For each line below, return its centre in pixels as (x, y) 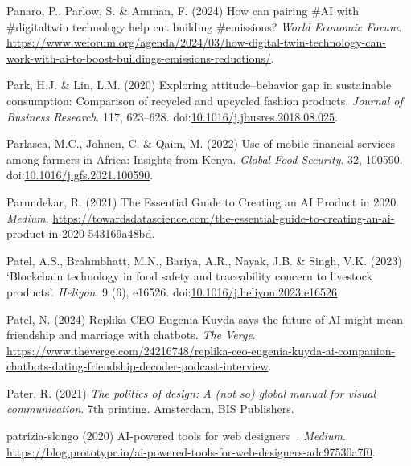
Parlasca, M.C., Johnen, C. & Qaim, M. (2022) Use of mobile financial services (201, 143)
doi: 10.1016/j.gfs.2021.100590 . (80, 175)
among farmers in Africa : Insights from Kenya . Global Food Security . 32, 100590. (205, 159)
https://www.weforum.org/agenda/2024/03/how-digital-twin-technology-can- (196, 42)
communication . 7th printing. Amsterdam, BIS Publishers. (150, 409)
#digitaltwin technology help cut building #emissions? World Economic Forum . (204, 26)
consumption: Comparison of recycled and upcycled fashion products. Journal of (205, 100)
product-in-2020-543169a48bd (79, 233)
